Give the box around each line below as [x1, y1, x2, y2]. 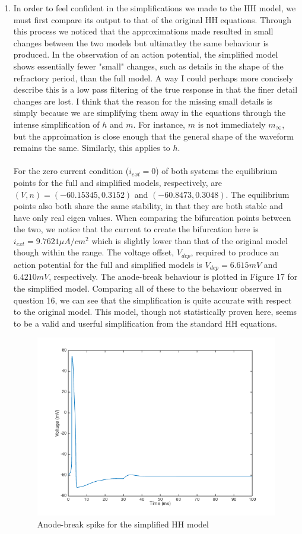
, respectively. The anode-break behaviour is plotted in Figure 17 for [49, 270, 298, 283]
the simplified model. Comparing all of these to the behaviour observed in [13, 282, 282, 294]
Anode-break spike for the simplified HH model [37, 518, 209, 530]
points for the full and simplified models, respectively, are [13, 176, 222, 188]
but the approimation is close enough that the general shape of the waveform [13, 129, 294, 142]
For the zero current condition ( [13, 165, 129, 177]
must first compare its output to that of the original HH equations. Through [13, 13, 292, 26]
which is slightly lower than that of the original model [91, 234, 288, 247]
